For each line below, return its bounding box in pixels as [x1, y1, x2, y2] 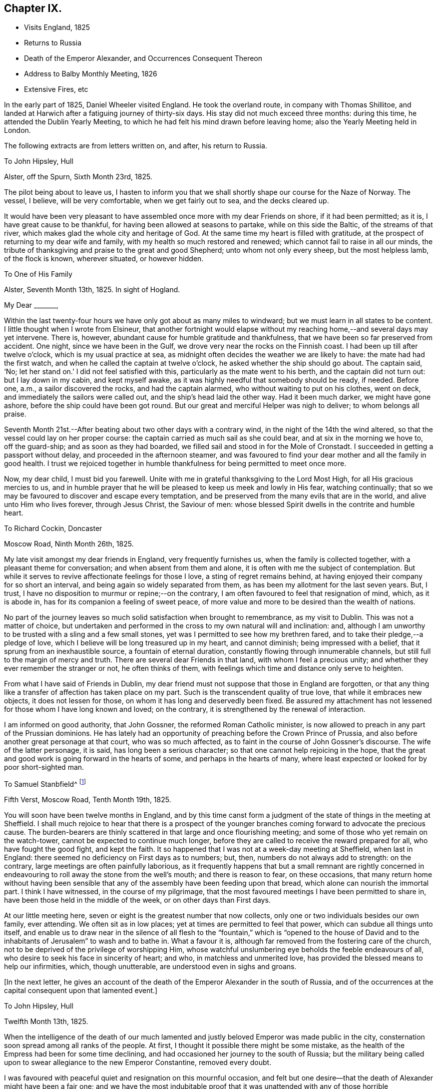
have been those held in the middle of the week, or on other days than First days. [4, 896, 271, 905]
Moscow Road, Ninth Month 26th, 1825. [4, 540, 134, 548]
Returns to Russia [24, 38, 82, 47]
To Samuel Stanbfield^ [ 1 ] [4, 778, 86, 789]
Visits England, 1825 [24, 23, 90, 32]
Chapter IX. [4, 2, 62, 14]
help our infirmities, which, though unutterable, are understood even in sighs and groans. [4, 962, 297, 971]
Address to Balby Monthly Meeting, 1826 [24, 69, 157, 78]
